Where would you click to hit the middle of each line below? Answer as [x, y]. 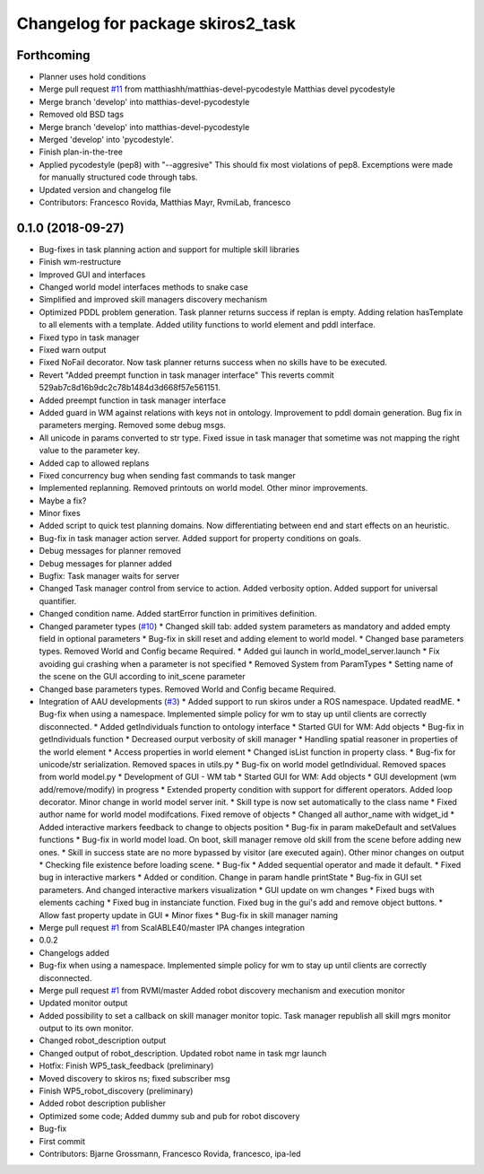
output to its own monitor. [86, 1029]
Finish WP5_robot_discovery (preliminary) [116, 1091]
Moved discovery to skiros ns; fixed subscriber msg [134, 1078]
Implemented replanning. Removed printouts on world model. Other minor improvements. [203, 488]
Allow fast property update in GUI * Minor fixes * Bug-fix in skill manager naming [189, 915]
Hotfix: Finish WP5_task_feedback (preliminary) [126, 1066]
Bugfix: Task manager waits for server [109, 576]
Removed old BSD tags [82, 114]
